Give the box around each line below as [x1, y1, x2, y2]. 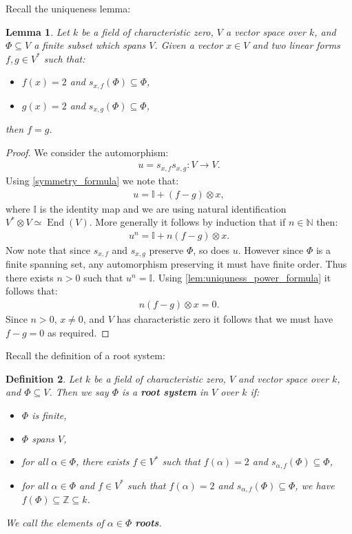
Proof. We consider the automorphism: [6, 145, 169, 159]
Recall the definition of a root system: [6, 348, 165, 363]
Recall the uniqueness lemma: [6, 1, 131, 15]
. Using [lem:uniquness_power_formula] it [152, 270, 331, 284]
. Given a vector [154, 38, 223, 52]
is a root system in [121, 385, 209, 399]
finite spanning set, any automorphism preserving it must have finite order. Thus [6, 257, 347, 271]
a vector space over [226, 24, 306, 39]
